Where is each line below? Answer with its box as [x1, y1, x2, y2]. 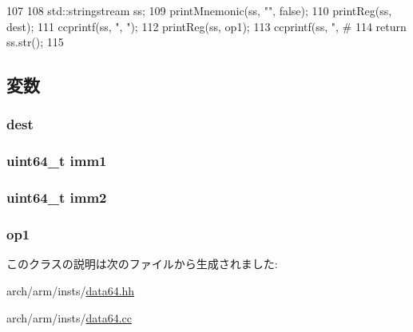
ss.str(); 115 [6, 34, 64, 50]
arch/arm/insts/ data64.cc [6, 309, 132, 326]
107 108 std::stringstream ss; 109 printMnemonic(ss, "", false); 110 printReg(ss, [6, 2, 392, 18]
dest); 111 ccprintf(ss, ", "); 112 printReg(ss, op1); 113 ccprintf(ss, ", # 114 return [6, 18, 407, 34]
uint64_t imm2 [6, 188, 107, 207]
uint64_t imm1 [6, 151, 107, 171]
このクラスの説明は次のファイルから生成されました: [6, 255, 278, 272]
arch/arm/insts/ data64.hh [6, 282, 135, 298]
